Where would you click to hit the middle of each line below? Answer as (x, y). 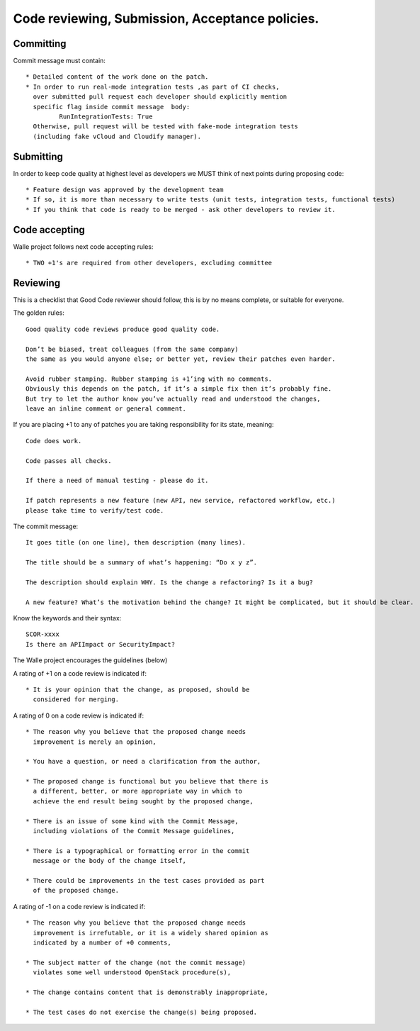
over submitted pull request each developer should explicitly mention (160, 97)
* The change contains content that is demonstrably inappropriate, (147, 992)
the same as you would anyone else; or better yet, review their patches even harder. (181, 359)
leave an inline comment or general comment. (106, 408)
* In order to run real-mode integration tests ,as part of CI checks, (153, 87)
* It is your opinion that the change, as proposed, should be (138, 689)
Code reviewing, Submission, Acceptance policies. (166, 18)
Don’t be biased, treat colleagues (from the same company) (132, 349)
